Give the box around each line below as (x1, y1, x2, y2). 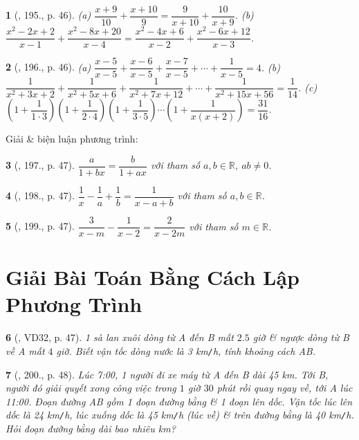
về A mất (6, 344, 45, 358)
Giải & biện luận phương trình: (6, 131, 138, 146)
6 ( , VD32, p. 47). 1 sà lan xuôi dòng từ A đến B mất (6, 330, 234, 345)
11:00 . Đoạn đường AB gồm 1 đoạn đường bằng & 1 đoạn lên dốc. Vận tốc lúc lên (6, 394, 353, 408)
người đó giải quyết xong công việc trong (6, 381, 176, 395)
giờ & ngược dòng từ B (252, 330, 349, 345)
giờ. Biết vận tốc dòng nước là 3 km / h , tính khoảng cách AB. (56, 344, 315, 358)
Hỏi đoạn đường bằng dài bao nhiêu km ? (6, 421, 176, 436)
